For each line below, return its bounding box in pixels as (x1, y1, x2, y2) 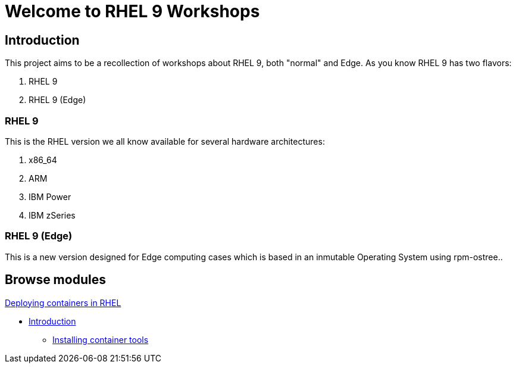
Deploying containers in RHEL (5, 297, 121, 308)
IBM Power (29, 191, 71, 202)
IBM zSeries (29, 210, 76, 220)
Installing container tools (52, 334, 149, 345)
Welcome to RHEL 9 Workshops (5, 1, 260, 21)
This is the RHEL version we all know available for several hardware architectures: (5, 136, 325, 146)
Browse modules (5, 272, 106, 288)
